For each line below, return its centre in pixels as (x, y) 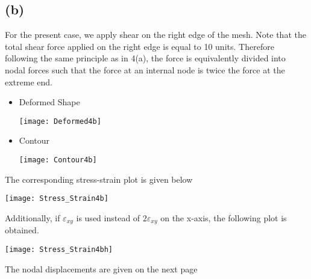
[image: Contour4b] (58, 160)
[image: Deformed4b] (60, 121)
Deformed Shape (49, 102)
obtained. (22, 230)
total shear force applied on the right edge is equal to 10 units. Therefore (140, 46)
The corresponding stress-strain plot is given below (99, 179)
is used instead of (108, 217)
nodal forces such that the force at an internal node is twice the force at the (145, 69)
